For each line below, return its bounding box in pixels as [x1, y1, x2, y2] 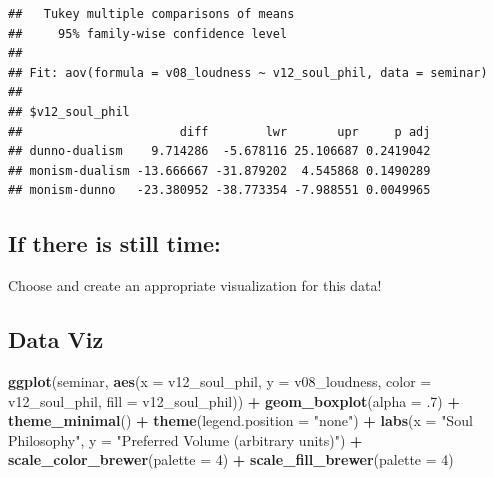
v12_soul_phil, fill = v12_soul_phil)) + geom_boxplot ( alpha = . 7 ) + [8, 390, 460, 411]
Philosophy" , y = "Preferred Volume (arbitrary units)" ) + [8, 429, 363, 450]
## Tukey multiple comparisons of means [8, 7, 295, 21]
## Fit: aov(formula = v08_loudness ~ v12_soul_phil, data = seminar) [8, 65, 488, 80]
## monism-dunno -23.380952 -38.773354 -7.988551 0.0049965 [8, 183, 431, 198]
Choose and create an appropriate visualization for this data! [8, 275, 382, 296]
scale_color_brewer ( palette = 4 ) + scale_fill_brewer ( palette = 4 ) [8, 449, 454, 470]
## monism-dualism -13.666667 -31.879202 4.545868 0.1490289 [8, 163, 431, 178]
